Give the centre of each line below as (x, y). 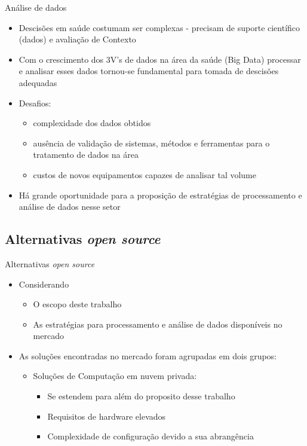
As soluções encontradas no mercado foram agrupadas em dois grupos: (148, 355)
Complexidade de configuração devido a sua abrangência (151, 436)
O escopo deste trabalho (77, 304)
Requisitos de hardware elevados (107, 416)
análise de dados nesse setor (70, 207)
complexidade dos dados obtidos (92, 123)
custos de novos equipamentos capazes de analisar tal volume (145, 174)
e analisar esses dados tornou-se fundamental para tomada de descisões (149, 71)
